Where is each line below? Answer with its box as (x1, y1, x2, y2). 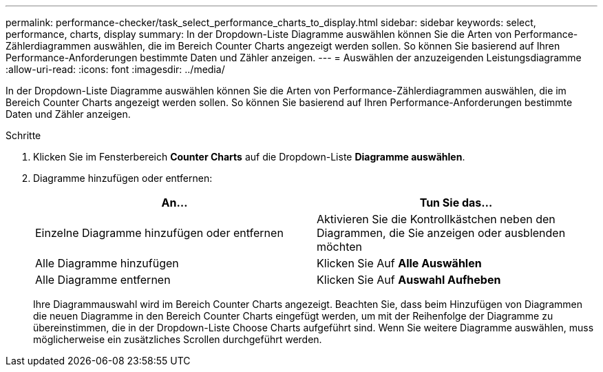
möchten (317, 240, 363, 254)
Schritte (6, 130, 41, 141)
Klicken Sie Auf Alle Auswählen (317, 256, 482, 270)
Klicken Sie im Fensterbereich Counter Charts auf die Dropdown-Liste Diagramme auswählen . (33, 151, 465, 163)
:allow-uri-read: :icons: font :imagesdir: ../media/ (6, 63, 225, 75)
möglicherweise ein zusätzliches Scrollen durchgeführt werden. (33, 333, 322, 345)
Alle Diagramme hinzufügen (35, 256, 179, 270)
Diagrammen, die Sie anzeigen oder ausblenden (317, 226, 566, 240)
